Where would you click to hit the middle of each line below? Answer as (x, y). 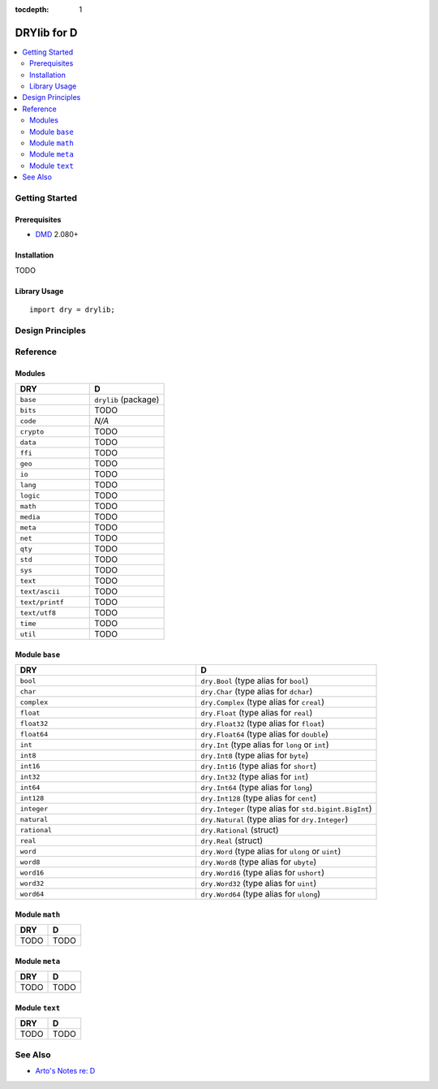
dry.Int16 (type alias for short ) (258, 766)
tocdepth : (32, 9)
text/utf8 (38, 613)
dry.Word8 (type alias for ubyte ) (258, 862)
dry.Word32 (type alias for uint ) (258, 884)
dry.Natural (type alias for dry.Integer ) (274, 819)
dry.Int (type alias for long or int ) (264, 745)
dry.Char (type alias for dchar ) (256, 692)
